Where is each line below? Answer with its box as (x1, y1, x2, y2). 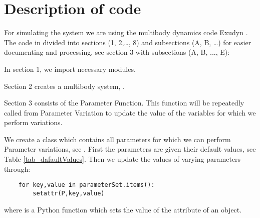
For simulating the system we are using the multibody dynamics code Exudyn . (4, 27, 248, 38)
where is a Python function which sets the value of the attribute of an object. (4, 204, 242, 214)
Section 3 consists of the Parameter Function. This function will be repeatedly (4, 97, 244, 108)
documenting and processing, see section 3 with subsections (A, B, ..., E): (4, 47, 230, 57)
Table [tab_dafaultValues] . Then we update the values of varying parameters (4, 154, 241, 164)
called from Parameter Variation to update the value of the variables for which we (4, 107, 256, 118)
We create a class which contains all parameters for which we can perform (4, 134, 231, 144)
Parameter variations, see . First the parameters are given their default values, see (4, 144, 256, 154)
